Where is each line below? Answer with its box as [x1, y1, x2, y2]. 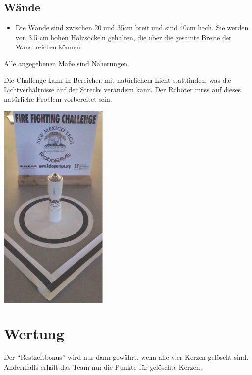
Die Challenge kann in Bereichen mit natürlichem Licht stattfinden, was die [4, 74, 231, 85]
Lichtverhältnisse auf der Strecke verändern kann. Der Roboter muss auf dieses [4, 84, 241, 94]
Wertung [4, 324, 65, 344]
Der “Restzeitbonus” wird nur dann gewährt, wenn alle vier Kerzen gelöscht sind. [4, 352, 249, 362]
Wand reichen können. [15, 42, 82, 52]
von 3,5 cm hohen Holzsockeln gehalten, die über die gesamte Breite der [15, 32, 232, 42]
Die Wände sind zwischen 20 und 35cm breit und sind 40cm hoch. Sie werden [15, 23, 249, 33]
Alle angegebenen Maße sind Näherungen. [4, 58, 130, 68]
